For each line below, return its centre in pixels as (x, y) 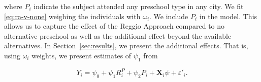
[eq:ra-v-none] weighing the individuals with (72, 16)
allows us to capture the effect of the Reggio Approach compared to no (115, 26)
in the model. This (228, 16)
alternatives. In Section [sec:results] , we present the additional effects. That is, (126, 46)
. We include (169, 16)
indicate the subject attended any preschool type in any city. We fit (139, 6)
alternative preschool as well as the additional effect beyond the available (118, 35)
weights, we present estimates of (81, 55)
